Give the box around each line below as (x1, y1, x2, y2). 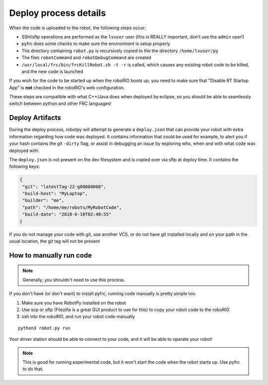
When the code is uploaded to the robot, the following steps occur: (9, 25, 146, 31)
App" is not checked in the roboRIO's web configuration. (9, 84, 125, 90)
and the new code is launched (21, 68, 83, 74)
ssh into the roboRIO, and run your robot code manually (21, 314, 135, 320)
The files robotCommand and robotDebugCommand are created (21, 55, 151, 61)
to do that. (22, 366, 44, 372)
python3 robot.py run (18, 325, 70, 331)
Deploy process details (9, 7, 106, 18)
